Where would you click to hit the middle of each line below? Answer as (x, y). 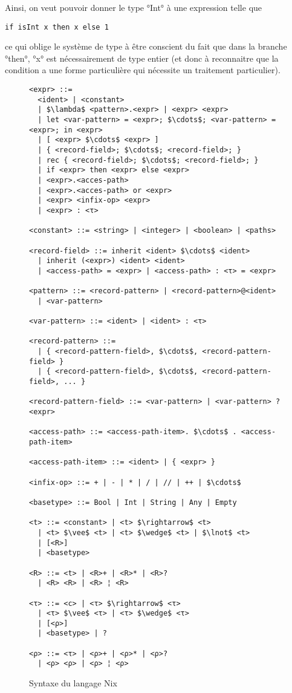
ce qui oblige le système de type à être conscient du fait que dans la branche (146, 46)
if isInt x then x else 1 (57, 27)
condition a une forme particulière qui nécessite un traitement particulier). (143, 70)
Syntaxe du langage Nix (73, 683)
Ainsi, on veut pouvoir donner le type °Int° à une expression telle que (134, 7)
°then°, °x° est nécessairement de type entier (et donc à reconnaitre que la (142, 58)
